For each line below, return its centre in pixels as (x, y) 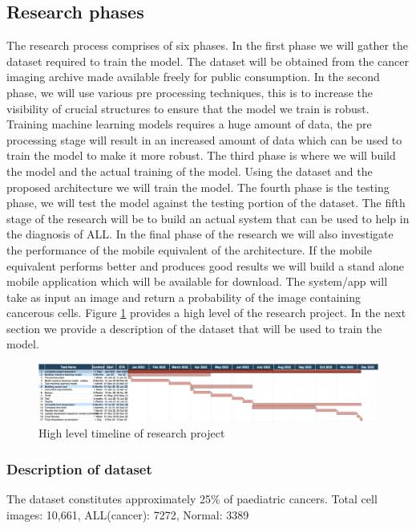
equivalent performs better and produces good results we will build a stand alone (206, 265)
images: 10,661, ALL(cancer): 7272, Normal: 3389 (128, 514)
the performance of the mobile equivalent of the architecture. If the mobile (189, 249)
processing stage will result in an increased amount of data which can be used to (204, 139)
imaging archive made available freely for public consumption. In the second (193, 77)
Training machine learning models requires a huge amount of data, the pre (189, 124)
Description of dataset (79, 468)
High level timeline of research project (132, 433)
